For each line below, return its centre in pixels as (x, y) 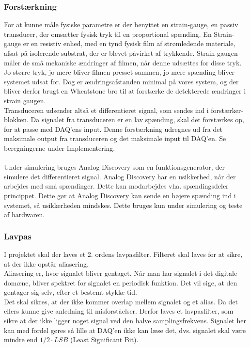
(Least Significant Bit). (104, 340)
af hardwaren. (24, 214)
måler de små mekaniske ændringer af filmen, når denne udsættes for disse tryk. (123, 62)
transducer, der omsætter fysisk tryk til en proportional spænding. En (108, 34)
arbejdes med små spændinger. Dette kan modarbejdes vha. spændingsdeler (116, 186)
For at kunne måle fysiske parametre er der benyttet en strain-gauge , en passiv (121, 24)
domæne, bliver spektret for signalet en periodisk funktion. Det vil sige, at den (121, 282)
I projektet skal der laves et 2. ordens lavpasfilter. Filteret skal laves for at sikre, (123, 254)
